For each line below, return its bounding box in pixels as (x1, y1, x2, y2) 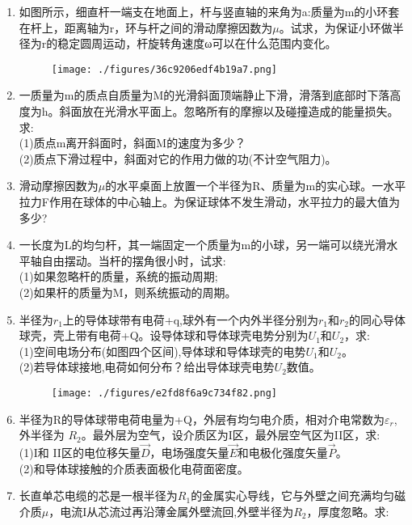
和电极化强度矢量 (237, 444, 328, 460)
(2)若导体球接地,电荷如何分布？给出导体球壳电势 (19, 358, 275, 375)
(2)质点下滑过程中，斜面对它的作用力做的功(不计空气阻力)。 (19, 150, 337, 167)
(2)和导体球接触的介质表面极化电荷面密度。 (19, 459, 249, 476)
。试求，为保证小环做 (279, 19, 393, 36)
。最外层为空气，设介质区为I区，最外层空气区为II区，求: (81, 426, 380, 443)
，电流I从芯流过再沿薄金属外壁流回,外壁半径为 (48, 502, 294, 519)
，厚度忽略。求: (306, 502, 389, 519)
